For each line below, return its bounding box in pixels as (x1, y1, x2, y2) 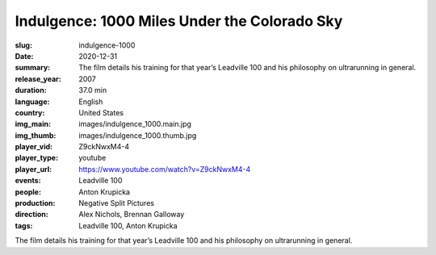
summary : (15, 63, 51, 73)
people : (15, 186, 42, 197)
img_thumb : (15, 130, 57, 140)
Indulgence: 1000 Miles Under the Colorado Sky (15, 12, 343, 30)
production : (15, 199, 56, 208)
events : (15, 176, 41, 186)
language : (15, 97, 50, 107)
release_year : (15, 73, 62, 84)
